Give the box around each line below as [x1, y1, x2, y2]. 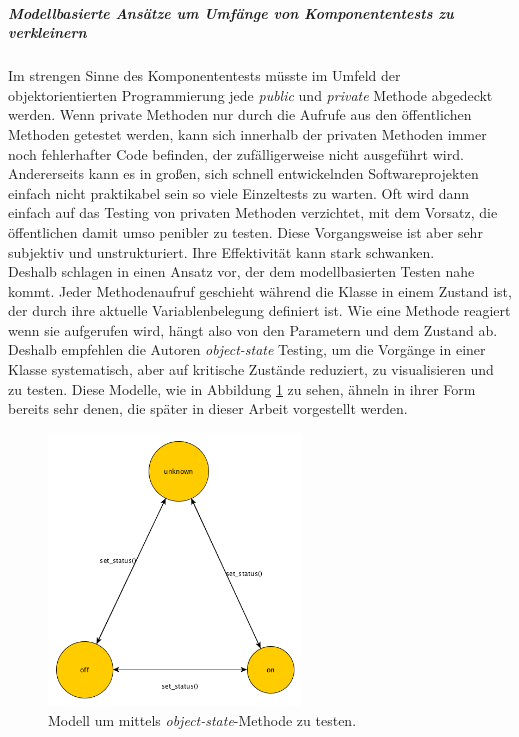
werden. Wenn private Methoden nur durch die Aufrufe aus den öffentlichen [8, 104, 472, 125]
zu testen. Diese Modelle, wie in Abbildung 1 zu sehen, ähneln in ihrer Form [8, 378, 476, 399]
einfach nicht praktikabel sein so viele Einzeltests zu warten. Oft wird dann [8, 182, 470, 203]
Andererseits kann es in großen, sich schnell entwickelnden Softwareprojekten [8, 163, 479, 184]
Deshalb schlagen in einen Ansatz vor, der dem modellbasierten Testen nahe [8, 261, 475, 282]
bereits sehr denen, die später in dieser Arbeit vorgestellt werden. [8, 398, 408, 419]
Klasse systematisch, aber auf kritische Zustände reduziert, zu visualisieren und [8, 359, 494, 380]
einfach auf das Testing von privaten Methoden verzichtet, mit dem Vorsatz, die [8, 202, 498, 223]
